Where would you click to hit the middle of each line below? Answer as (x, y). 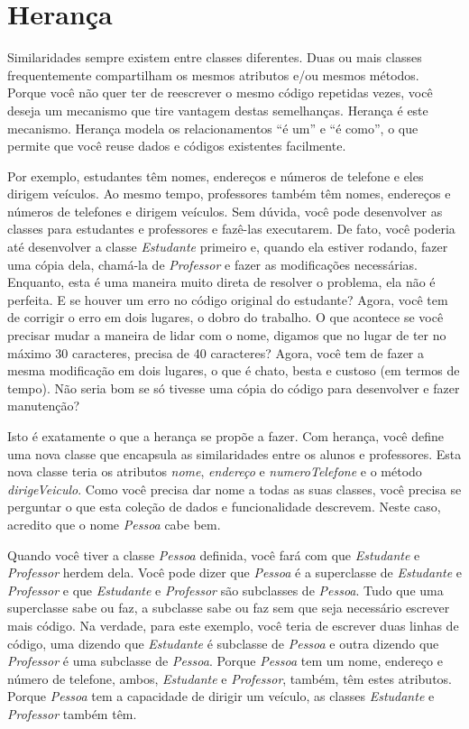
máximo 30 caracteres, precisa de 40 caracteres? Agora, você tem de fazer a (216, 352)
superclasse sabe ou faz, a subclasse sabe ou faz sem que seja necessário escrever (229, 608)
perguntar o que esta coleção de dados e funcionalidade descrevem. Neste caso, (224, 507)
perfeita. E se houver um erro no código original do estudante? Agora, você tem (228, 299)
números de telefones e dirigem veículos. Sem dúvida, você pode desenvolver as (225, 211)
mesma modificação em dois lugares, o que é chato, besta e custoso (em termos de (234, 370)
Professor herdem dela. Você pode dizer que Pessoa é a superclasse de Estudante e (234, 572)
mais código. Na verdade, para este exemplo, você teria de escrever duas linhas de (233, 625)
